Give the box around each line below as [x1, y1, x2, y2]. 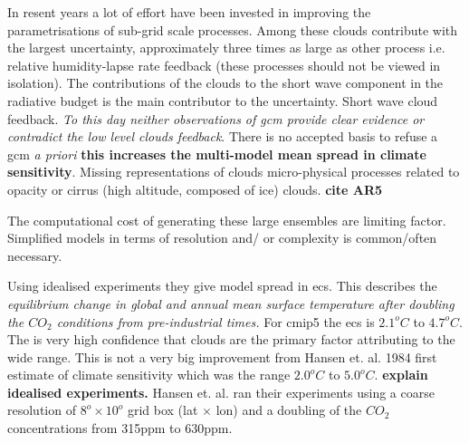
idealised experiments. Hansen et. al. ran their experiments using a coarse [7, 382, 435, 401]
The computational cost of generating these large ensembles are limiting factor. [7, 210, 446, 229]
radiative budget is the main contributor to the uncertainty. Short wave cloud [7, 91, 438, 110]
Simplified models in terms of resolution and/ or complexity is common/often [7, 228, 437, 247]
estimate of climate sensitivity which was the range [7, 365, 291, 384]
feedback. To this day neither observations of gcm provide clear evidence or [7, 109, 425, 128]
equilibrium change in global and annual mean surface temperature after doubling [7, 294, 455, 313]
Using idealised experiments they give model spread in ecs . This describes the [7, 276, 437, 295]
